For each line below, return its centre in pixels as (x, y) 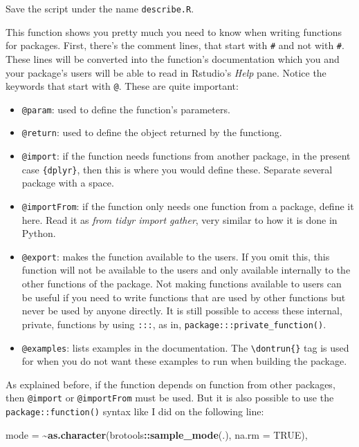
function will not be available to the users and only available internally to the (186, 270)
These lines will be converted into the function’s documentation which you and (173, 58)
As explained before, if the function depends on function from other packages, (171, 384)
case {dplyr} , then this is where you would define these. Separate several (177, 169)
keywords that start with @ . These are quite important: (122, 86)
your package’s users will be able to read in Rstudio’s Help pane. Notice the (166, 72)
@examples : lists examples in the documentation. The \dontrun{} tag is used (185, 347)
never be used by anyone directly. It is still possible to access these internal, (182, 311)
